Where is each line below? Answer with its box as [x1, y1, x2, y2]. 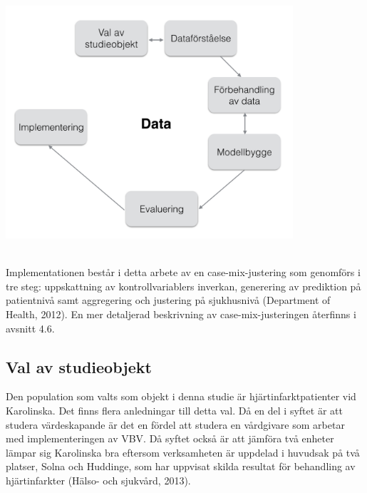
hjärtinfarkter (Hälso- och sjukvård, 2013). [6, 472, 191, 487]
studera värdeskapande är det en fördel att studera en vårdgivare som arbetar [6, 417, 345, 432]
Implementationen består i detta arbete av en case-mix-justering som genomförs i [6, 265, 361, 280]
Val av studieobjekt [6, 355, 152, 377]
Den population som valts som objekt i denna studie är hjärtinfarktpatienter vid [6, 389, 356, 404]
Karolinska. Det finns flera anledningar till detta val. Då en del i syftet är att [6, 402, 343, 417]
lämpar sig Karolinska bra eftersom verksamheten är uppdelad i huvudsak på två [6, 444, 360, 459]
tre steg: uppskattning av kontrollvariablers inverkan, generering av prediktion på [6, 278, 361, 293]
